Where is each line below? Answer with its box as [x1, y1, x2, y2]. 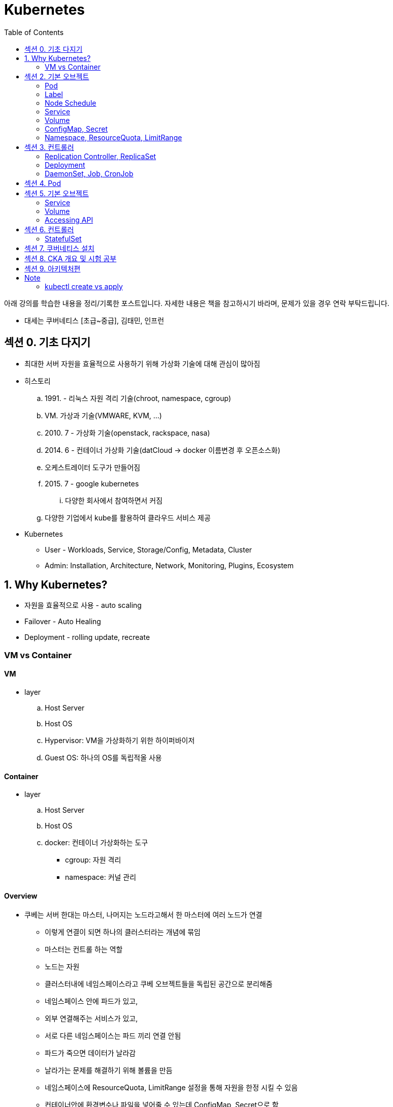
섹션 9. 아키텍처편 [24, 264, 81, 273]
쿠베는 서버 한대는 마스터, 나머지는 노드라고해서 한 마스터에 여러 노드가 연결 [24, 910, 263, 919]
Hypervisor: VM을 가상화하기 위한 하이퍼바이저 [45, 736, 195, 745]
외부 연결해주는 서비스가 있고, [45, 1014, 138, 1023]
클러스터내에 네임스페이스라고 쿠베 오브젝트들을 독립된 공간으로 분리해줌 [45, 979, 273, 989]
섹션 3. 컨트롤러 [24, 142, 74, 151]
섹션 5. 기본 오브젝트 [24, 189, 89, 198]
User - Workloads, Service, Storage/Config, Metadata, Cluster [45, 545, 252, 554]
